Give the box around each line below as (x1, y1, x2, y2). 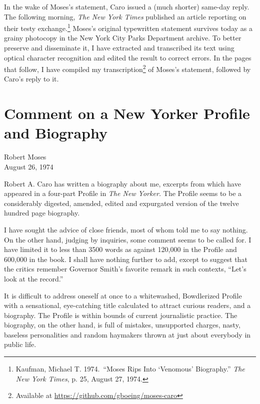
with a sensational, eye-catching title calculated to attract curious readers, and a (4, 300, 251, 310)
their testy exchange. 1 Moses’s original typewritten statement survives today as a (4, 21, 252, 33)
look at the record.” (4, 273, 63, 283)
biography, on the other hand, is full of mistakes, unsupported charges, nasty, (4, 319, 240, 330)
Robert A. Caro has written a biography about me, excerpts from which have (4, 178, 241, 188)
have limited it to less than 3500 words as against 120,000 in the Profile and (4, 244, 237, 254)
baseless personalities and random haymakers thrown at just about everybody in (4, 329, 251, 339)
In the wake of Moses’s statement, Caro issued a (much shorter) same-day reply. (4, 1, 249, 11)
